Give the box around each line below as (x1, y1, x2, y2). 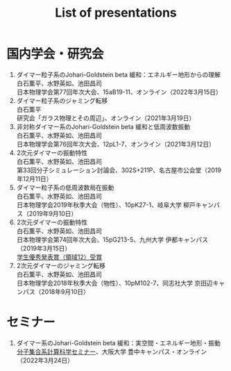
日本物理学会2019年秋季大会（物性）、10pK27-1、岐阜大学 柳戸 (16, 200, 196, 209)
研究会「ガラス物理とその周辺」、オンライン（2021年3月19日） (16, 113, 196, 122)
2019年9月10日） (28, 209, 78, 217)
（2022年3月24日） (16, 356, 74, 364)
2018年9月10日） (40, 287, 89, 296)
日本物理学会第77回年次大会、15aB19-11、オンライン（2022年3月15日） (16, 88, 223, 96)
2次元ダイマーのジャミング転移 (16, 261, 105, 270)
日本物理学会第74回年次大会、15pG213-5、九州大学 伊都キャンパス (16, 235, 209, 244)
